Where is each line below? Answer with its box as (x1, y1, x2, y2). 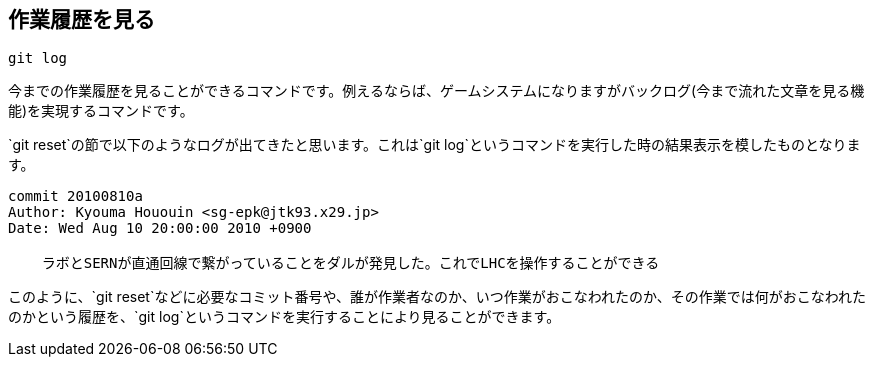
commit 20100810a (8, 188, 143, 205)
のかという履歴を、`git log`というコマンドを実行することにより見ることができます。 (8, 308, 561, 326)
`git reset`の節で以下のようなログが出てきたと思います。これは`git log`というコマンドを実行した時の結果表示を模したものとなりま (8, 136, 861, 154)
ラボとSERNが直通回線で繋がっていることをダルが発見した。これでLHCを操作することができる (41, 255, 660, 272)
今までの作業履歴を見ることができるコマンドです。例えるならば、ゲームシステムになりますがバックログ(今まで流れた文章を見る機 (8, 82, 865, 100)
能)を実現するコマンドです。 (8, 102, 194, 120)
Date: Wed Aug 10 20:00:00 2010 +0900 (8, 220, 312, 237)
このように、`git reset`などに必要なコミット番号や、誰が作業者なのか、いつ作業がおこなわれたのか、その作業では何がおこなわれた (8, 288, 867, 306)
